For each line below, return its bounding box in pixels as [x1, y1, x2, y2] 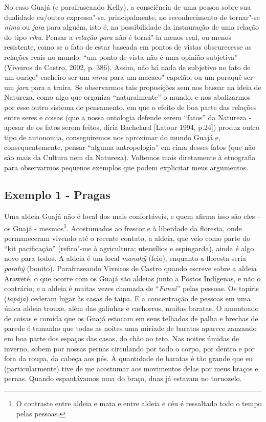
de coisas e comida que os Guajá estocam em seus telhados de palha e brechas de [4, 313, 258, 323]
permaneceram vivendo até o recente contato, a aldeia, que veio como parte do [4, 233, 251, 243]
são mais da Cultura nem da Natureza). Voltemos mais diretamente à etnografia [4, 151, 256, 162]
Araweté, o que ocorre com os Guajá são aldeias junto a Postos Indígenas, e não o [4, 273, 261, 283]
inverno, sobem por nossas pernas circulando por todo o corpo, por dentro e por [4, 343, 255, 353]
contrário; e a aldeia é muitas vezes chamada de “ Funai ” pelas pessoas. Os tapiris [4, 283, 259, 294]
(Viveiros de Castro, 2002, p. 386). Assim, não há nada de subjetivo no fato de [4, 61, 251, 72]
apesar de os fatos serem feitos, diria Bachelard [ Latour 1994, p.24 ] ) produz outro [4, 122, 259, 132]
